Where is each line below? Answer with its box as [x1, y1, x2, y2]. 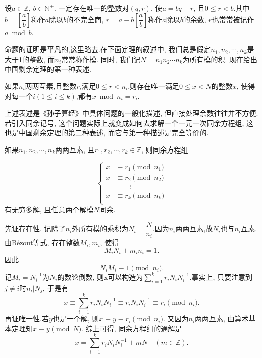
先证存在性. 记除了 [5, 223, 66, 234]
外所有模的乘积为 [72, 223, 129, 234]
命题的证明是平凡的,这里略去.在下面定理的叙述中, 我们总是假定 [5, 44, 211, 55]
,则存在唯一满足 [128, 80, 180, 91]
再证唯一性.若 [5, 313, 49, 324]
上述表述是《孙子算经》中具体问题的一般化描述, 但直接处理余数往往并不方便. [5, 108, 258, 118]
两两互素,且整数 [25, 80, 77, 91]
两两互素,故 [175, 223, 213, 234]
